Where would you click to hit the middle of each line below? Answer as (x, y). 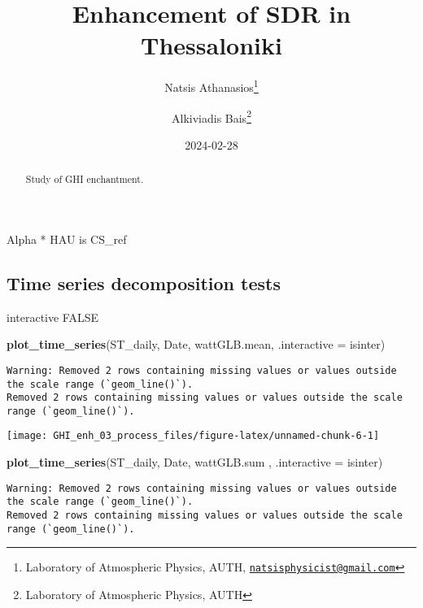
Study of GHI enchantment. (85, 179)
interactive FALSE (53, 317)
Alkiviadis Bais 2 (211, 116)
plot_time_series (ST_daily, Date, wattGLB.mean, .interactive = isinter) (196, 344)
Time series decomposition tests (144, 282)
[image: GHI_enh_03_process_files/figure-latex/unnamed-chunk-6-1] (193, 436)
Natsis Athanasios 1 (211, 86)
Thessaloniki (211, 45)
